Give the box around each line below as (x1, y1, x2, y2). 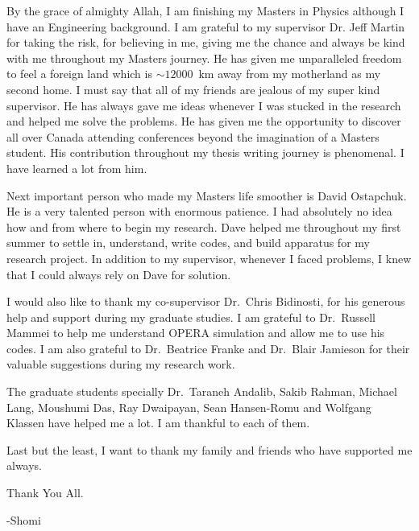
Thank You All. (6, 484, 84, 501)
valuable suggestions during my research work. (6, 356, 235, 373)
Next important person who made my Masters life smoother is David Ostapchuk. (6, 187, 407, 204)
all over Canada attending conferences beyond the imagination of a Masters (6, 128, 380, 145)
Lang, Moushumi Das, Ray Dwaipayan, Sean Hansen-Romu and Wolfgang (6, 398, 371, 415)
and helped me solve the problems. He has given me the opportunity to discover (6, 113, 401, 130)
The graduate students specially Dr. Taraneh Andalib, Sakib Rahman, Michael (6, 383, 397, 400)
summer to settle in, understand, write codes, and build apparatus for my (6, 234, 370, 251)
